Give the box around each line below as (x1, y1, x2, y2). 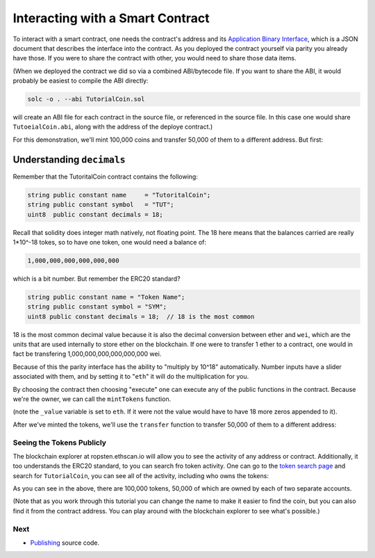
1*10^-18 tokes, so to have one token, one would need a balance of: (12, 238, 207, 246)
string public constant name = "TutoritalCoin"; (27, 191, 211, 199)
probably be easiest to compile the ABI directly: (12, 76, 149, 85)
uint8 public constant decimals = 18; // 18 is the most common (27, 313, 255, 320)
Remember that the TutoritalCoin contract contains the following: (12, 172, 198, 181)
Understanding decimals (12, 154, 126, 165)
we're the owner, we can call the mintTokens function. (12, 395, 172, 403)
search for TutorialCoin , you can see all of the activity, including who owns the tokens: (12, 471, 269, 479)
